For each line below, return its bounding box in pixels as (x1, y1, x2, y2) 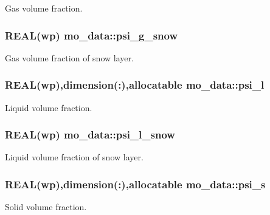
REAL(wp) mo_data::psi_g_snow (5, 27, 178, 43)
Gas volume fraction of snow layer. (5, 51, 134, 64)
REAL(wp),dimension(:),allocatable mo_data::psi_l (5, 77, 265, 92)
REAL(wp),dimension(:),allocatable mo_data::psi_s (5, 176, 266, 191)
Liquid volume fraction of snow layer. (5, 151, 144, 163)
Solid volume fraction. (5, 200, 87, 213)
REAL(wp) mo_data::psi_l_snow (5, 127, 175, 142)
